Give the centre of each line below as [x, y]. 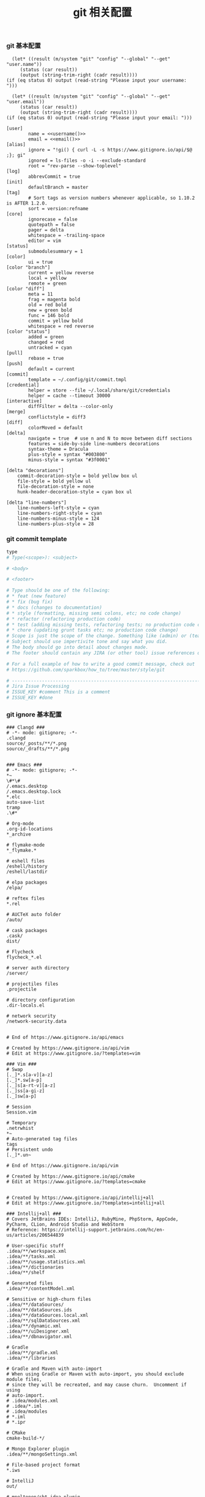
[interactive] [24, 401]
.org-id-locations [30, 829]
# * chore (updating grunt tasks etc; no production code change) [92, 630]
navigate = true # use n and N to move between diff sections [110, 438]
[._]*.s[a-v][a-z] [30, 1075]
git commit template [37, 539]
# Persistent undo [30, 1150]
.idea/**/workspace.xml [37, 1251]
